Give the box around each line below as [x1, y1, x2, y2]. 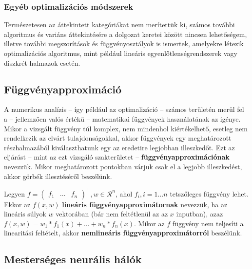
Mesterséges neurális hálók [4, 251, 142, 267]
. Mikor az [134, 218, 165, 228]
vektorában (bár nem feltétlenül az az [56, 209, 168, 219]
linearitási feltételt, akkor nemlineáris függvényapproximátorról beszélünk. [4, 228, 242, 238]
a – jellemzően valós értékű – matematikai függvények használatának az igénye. [4, 113, 241, 124]
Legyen [4, 188, 25, 198]
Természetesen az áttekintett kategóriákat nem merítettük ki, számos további [4, 19, 235, 30]
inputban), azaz [176, 209, 223, 219]
